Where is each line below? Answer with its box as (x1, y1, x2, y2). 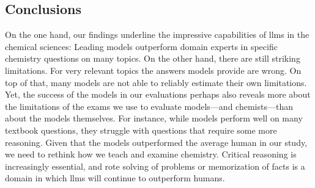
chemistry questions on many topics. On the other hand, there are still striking (5, 52, 300, 65)
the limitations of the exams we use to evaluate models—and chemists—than (5, 99, 293, 112)
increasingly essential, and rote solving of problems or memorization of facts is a (5, 159, 305, 172)
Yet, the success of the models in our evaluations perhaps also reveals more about (5, 88, 311, 101)
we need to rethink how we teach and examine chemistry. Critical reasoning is (5, 148, 297, 161)
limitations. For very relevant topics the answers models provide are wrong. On (5, 63, 302, 76)
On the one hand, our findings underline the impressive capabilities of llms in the (5, 28, 309, 41)
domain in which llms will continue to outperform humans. (5, 172, 225, 184)
